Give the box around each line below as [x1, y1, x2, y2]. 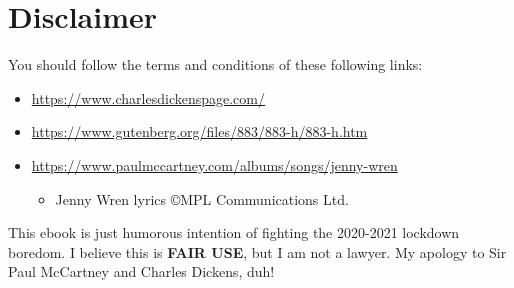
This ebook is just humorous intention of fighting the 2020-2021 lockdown [8, 222, 460, 243]
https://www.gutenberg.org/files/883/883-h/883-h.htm [31, 121, 368, 142]
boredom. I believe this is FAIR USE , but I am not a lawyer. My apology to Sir [8, 241, 507, 262]
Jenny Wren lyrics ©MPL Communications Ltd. [55, 188, 349, 209]
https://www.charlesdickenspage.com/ [31, 87, 265, 108]
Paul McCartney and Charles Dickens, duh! [8, 261, 275, 282]
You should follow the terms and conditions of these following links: [8, 54, 423, 75]
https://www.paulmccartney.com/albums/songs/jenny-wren [31, 154, 398, 175]
